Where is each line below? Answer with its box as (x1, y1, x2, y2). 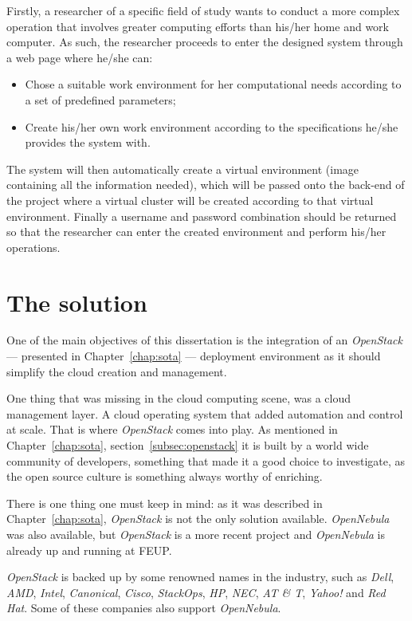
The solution (6, 285, 147, 318)
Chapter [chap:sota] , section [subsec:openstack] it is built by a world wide (6, 437, 369, 453)
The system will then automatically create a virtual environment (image (6, 160, 359, 177)
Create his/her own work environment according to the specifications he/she (25, 118, 398, 135)
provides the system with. (25, 134, 151, 151)
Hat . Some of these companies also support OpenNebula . (6, 599, 281, 616)
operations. (6, 238, 61, 255)
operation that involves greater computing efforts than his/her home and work (6, 18, 389, 34)
